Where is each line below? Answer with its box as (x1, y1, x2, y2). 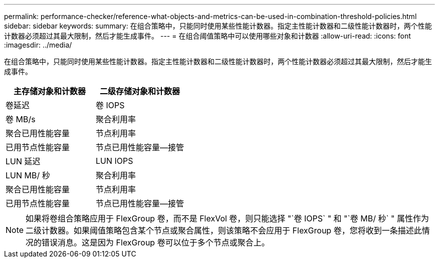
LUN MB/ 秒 (6, 170, 50, 180)
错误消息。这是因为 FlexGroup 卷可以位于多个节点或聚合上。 (42, 237, 270, 247)
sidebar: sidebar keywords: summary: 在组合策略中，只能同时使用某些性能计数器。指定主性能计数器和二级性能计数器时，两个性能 (4, 22, 432, 30)
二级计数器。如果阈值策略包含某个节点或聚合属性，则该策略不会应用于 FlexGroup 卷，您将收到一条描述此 (26, 225, 422, 235)
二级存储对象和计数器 (100, 86, 180, 96)
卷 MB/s (6, 114, 36, 124)
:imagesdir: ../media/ (4, 41, 72, 49)
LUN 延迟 (6, 156, 41, 166)
